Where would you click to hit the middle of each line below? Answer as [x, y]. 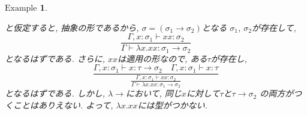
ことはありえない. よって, [63, 105]
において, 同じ [153, 93]
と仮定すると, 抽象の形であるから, [72, 27]
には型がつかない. [172, 105]
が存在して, [274, 27]
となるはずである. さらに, [55, 58]
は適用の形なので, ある [162, 58]
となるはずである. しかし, [55, 93]
